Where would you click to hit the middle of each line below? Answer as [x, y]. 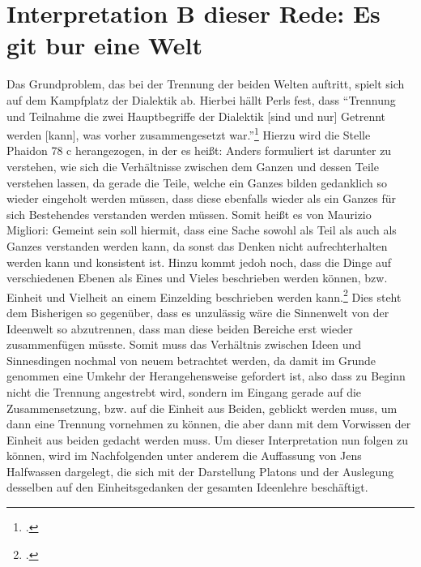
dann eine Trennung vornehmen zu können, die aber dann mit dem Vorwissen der [209, 424]
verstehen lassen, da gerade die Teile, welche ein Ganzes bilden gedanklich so [197, 182]
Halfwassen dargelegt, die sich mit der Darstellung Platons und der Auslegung [200, 471]
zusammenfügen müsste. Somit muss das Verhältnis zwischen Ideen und [184, 344]
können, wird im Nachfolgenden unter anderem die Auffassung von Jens [184, 455]
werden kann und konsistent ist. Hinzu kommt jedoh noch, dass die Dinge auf [199, 262]
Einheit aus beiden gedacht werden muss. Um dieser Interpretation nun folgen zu [208, 439]
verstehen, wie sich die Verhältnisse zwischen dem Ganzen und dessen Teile [193, 166]
